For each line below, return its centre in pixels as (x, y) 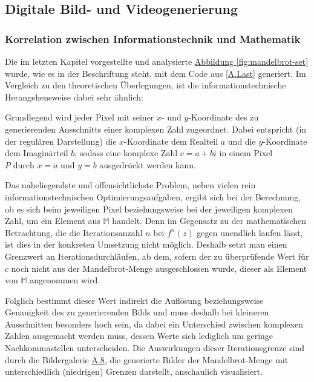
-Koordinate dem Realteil (171, 141)
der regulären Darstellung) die (61, 141)
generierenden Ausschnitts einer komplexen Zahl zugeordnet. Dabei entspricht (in (156, 129)
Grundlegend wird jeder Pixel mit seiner (80, 117)
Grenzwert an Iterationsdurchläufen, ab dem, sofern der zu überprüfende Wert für (157, 256)
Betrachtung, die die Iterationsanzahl (74, 232)
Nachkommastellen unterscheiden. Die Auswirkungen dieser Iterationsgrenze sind (155, 348)
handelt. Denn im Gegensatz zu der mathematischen (209, 221)
